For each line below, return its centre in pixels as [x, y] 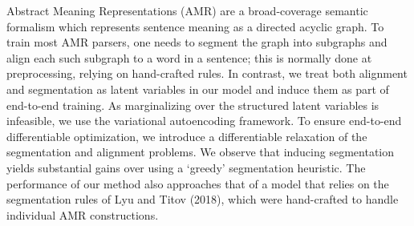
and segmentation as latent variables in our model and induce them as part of [198, 89]
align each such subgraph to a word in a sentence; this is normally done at [189, 57]
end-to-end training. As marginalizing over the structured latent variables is [193, 105]
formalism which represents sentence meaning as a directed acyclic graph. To [195, 26]
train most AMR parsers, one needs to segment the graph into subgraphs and [197, 42]
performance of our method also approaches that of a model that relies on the [198, 183]
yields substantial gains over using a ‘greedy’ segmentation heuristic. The [186, 167]
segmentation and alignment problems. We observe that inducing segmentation [200, 152]
